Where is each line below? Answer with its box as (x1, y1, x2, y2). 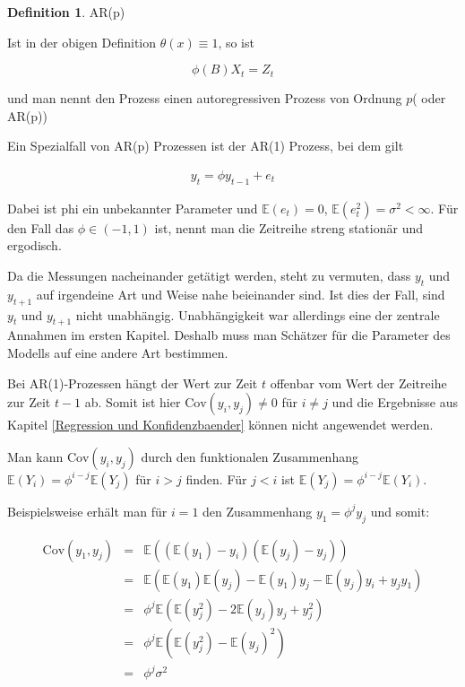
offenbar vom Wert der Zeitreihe (270, 373, 447, 392)
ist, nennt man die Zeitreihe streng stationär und (154, 218, 423, 237)
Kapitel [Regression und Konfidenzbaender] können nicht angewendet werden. (7, 415, 434, 434)
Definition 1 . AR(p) (7, 3, 125, 21)
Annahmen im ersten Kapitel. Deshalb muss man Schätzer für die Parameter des (7, 326, 451, 344)
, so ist (218, 32, 254, 51)
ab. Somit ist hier (84, 393, 181, 412)
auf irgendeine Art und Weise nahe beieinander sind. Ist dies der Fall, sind (36, 284, 445, 303)
